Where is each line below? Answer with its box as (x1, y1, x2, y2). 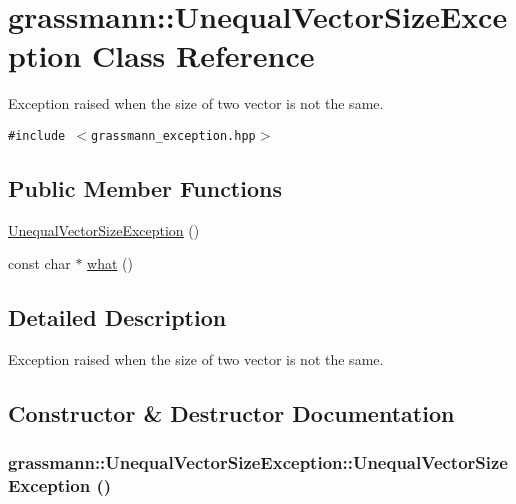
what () (87, 253, 133, 274)
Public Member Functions (8, 172, 282, 203)
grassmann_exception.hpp (91, 128, 256, 143)
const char (8, 253, 71, 274)
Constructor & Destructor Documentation (8, 398, 455, 429)
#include (8, 128, 66, 143)
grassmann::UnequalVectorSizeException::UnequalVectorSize (8, 450, 508, 475)
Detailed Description (8, 302, 227, 333)
